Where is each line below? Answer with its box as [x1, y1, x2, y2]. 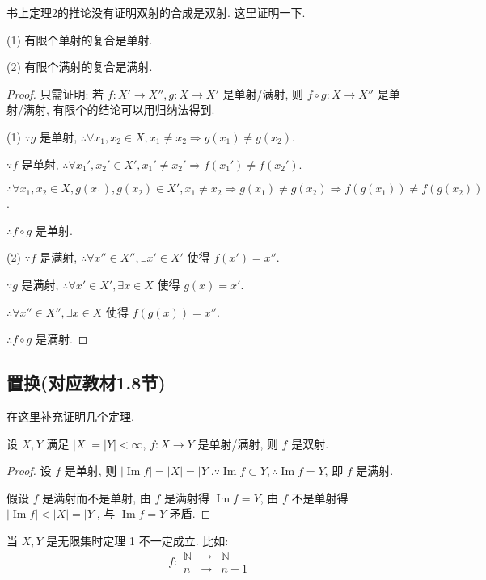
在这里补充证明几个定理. [6, 407, 134, 424]
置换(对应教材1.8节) [6, 370, 166, 395]
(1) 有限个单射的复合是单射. [6, 31, 153, 48]
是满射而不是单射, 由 [42, 489, 151, 506]
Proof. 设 [6, 462, 52, 479]
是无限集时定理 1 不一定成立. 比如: [46, 532, 229, 548]
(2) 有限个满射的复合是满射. [6, 58, 153, 75]
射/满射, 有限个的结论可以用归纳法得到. [6, 101, 215, 118]
